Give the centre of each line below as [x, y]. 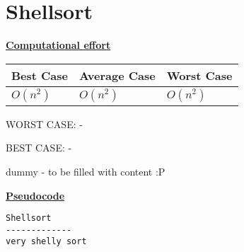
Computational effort [58, 45]
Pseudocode [35, 195]
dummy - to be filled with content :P [86, 171]
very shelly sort [46, 242]
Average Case [117, 75]
